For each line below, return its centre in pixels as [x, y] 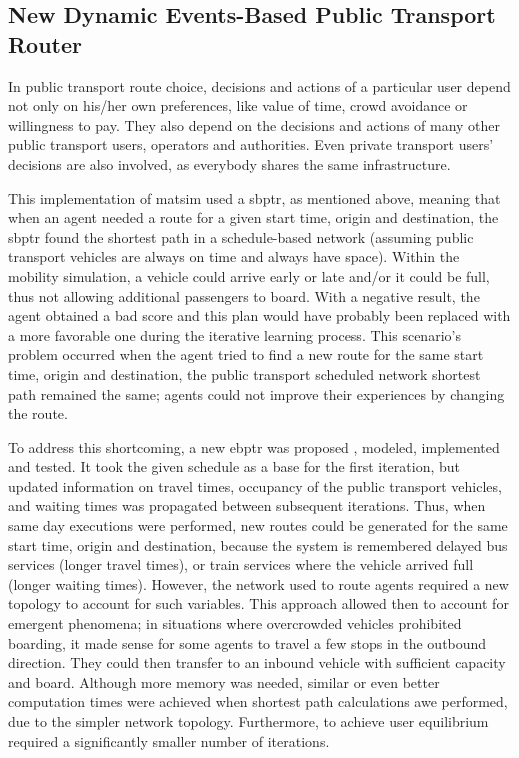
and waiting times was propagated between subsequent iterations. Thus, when [247, 505]
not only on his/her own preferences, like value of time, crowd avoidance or [238, 105]
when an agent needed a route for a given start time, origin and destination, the [253, 217]
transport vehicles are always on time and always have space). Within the [234, 256]
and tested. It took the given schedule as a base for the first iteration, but [234, 466]
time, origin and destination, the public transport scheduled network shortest [244, 373]
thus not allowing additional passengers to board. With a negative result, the [244, 295]
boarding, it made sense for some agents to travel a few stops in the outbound [247, 642]
